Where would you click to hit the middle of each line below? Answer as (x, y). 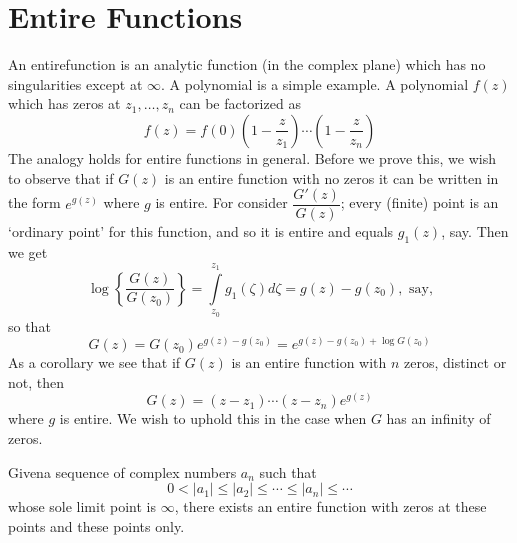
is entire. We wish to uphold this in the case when (213, 418)
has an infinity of (438, 418)
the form (34, 202)
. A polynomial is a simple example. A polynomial (315, 83)
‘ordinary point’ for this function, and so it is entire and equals (201, 231)
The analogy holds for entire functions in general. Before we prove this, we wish (252, 157)
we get (28, 251)
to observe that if (61, 177)
